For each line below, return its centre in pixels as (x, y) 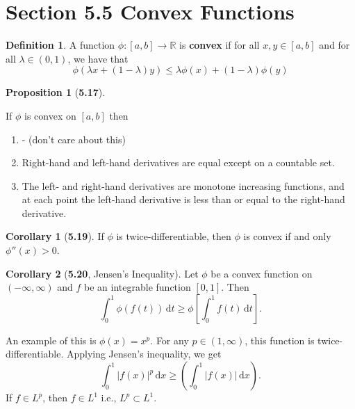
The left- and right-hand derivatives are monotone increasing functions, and (183, 185)
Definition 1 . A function (60, 45)
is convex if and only (287, 236)
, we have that (98, 58)
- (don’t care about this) (74, 139)
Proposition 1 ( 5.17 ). (56, 92)
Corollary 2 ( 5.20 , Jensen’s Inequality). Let (102, 273)
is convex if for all (220, 45)
